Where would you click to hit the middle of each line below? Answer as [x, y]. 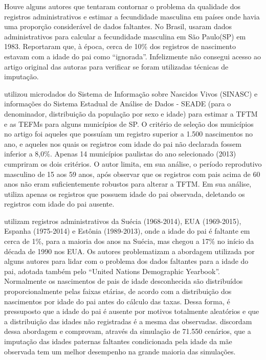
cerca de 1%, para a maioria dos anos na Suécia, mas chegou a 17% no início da [129, 241]
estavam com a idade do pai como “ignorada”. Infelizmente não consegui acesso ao [132, 56]
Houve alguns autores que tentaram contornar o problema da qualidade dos [123, 6]
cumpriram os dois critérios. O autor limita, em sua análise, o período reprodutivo [133, 163]
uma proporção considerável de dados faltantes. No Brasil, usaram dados [118, 26]
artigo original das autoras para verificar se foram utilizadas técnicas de [116, 66]
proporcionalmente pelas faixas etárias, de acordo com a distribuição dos [118, 291]
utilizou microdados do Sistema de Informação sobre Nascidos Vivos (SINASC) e [131, 93]
